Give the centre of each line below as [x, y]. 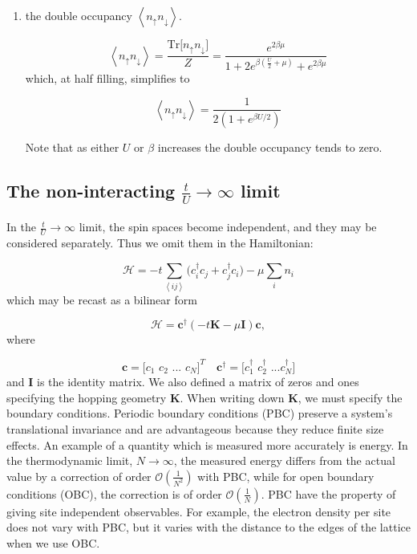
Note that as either [72, 147]
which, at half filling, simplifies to [107, 77]
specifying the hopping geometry [87, 397]
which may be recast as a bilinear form [102, 299]
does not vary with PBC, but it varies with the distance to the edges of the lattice [208, 527]
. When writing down [232, 397]
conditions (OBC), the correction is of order [114, 493]
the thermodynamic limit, [70, 460]
